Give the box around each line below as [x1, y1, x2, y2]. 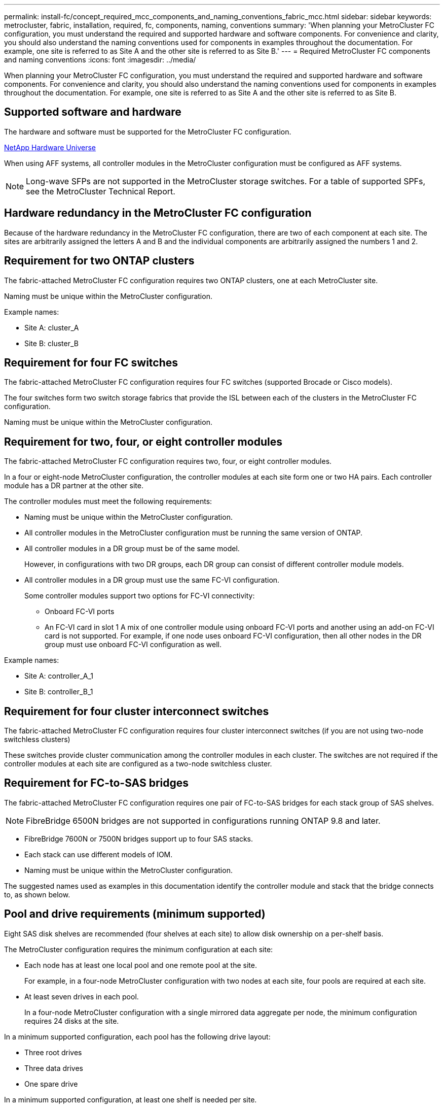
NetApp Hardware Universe [4, 143, 96, 152]
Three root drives [24, 1048, 82, 1057]
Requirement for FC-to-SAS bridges [4, 777, 189, 790]
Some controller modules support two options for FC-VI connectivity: [24, 591, 255, 600]
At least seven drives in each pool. [24, 992, 139, 1001]
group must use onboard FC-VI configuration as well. [45, 640, 221, 649]
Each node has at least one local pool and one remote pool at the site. [24, 960, 257, 969]
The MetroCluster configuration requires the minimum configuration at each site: [4, 945, 273, 954]
